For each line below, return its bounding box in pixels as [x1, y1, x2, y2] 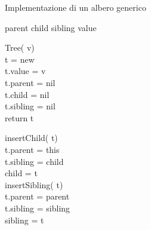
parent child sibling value [5, 21, 97, 33]
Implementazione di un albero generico [5, 1, 146, 13]
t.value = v [5, 65, 46, 77]
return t [5, 111, 34, 124]
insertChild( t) [5, 131, 58, 144]
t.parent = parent [5, 190, 70, 203]
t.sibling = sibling [5, 201, 70, 214]
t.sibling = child [5, 155, 64, 167]
